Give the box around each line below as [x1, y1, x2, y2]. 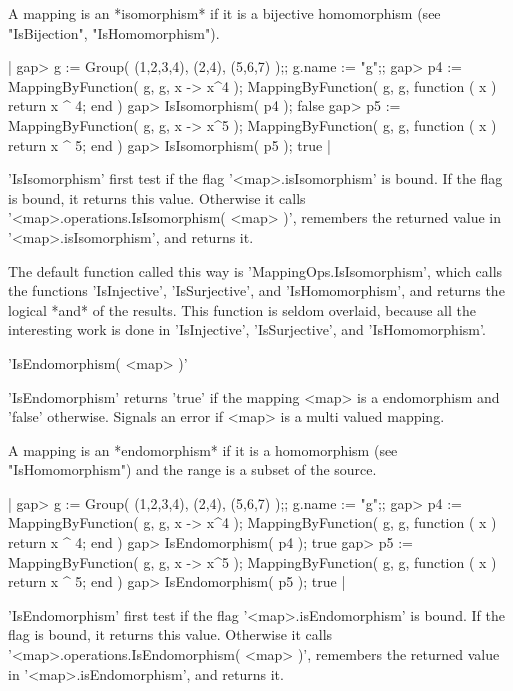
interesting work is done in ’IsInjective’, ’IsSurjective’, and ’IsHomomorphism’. [8, 319, 486, 340]
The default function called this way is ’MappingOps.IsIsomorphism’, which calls [8, 260, 503, 281]
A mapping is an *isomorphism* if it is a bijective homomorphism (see [8, 3, 441, 23]
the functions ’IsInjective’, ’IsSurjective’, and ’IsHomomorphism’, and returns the [8, 280, 505, 301]
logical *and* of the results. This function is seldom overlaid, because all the [8, 299, 476, 320]
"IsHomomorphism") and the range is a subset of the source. [8, 459, 377, 480]
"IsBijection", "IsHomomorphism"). [8, 22, 220, 43]
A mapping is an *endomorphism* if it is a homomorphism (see [8, 439, 398, 460]
